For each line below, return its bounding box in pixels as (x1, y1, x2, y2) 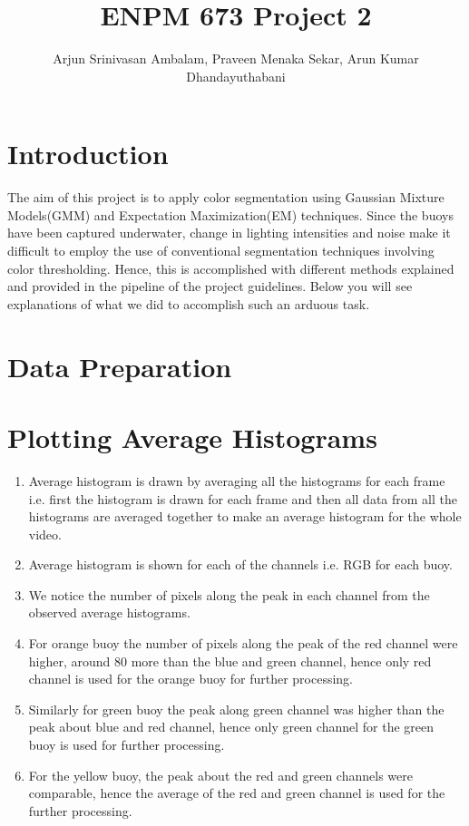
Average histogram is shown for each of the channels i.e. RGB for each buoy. (28, 555, 453, 574)
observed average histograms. (28, 603, 191, 622)
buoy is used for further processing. (28, 735, 225, 754)
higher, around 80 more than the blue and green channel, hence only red (28, 651, 432, 670)
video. (28, 524, 62, 543)
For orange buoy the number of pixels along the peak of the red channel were (28, 634, 458, 653)
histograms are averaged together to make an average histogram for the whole (28, 507, 462, 526)
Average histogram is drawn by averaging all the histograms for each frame (28, 471, 445, 490)
